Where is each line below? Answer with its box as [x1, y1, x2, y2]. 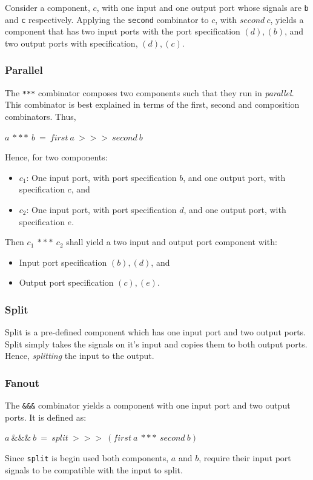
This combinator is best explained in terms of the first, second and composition [5, 98, 300, 111]
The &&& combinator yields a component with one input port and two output [5, 399, 291, 412]
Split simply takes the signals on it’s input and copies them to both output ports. [5, 337, 308, 350]
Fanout [5, 375, 40, 390]
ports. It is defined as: [5, 410, 87, 423]
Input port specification [19, 255, 107, 268]
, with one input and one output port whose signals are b [96, 1, 309, 13]
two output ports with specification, [5, 36, 138, 49]
